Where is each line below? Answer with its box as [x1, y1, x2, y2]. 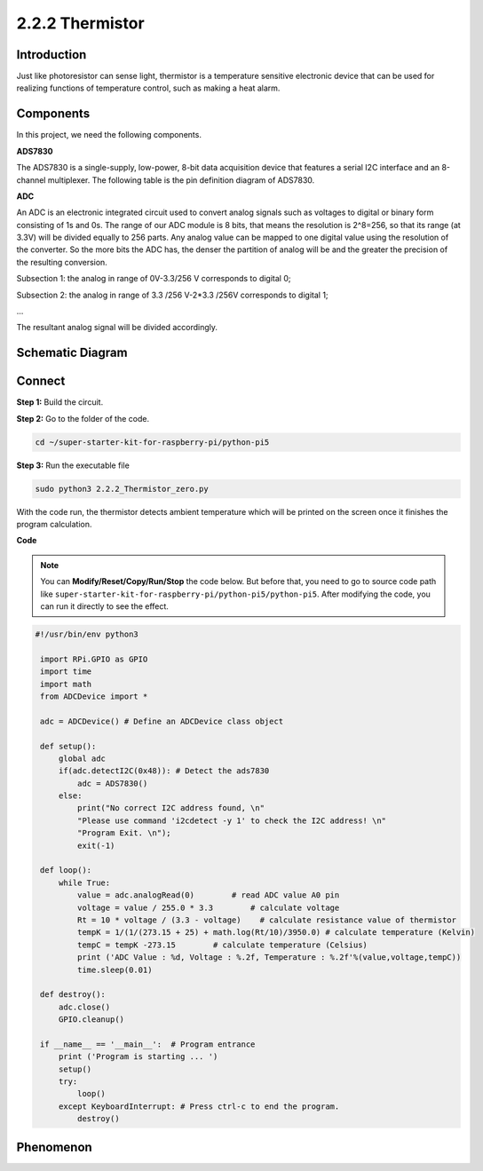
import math [40, 679, 92, 689]
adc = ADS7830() [76, 778, 148, 788]
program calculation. [16, 519, 92, 530]
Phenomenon [16, 1139, 92, 1154]
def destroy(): [40, 990, 107, 1000]
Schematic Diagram [16, 345, 128, 360]
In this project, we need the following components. [16, 130, 202, 140]
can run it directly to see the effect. [40, 601, 169, 612]
